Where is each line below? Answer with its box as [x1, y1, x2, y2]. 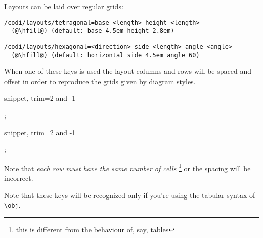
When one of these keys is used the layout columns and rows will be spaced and [4, 66, 251, 76]
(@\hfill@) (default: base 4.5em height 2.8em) [11, 27, 174, 35]
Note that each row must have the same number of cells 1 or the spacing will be [4, 161, 251, 173]
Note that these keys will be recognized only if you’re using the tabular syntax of [4, 189, 255, 200]
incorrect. [4, 173, 33, 183]
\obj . [4, 200, 21, 210]
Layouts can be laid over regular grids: [4, 1, 123, 11]
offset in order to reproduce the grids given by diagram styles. [4, 75, 196, 86]
